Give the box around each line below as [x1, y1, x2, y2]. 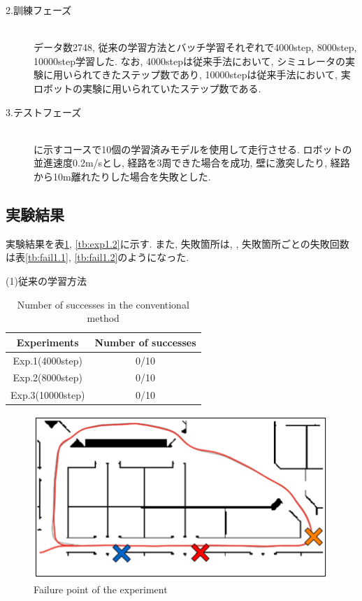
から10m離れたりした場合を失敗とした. [34, 169, 211, 183]
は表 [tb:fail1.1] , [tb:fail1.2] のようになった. [6, 250, 189, 264]
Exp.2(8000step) [13, 370, 82, 385]
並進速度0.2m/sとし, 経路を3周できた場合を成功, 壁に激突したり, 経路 [34, 155, 350, 170]
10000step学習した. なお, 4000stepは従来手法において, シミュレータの [34, 53, 345, 68]
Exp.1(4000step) [13, 353, 82, 367]
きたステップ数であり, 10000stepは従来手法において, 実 [101, 67, 351, 82]
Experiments [16, 334, 79, 349]
